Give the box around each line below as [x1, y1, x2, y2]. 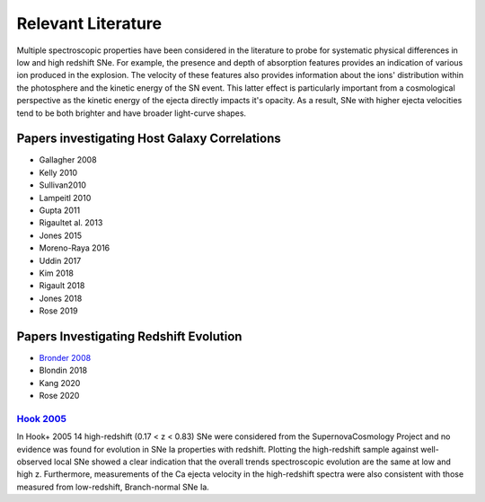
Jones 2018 [39, 293, 83, 304]
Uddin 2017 [39, 255, 82, 266]
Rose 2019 [39, 305, 78, 316]
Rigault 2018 [39, 280, 85, 291]
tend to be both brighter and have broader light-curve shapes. [16, 108, 247, 119]
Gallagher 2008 [39, 154, 98, 165]
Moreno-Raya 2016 [39, 242, 110, 253]
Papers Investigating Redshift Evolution [16, 329, 242, 344]
